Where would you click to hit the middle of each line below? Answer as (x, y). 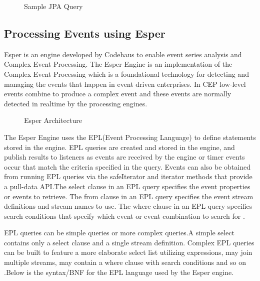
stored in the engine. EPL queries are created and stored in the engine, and (119, 147)
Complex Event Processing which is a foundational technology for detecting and (126, 74)
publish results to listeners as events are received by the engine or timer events (124, 157)
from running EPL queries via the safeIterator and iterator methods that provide (128, 176)
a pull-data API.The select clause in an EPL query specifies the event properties (127, 186)
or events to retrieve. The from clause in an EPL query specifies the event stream (129, 196)
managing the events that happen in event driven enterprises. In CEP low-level (125, 84)
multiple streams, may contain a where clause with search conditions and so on (125, 262)
